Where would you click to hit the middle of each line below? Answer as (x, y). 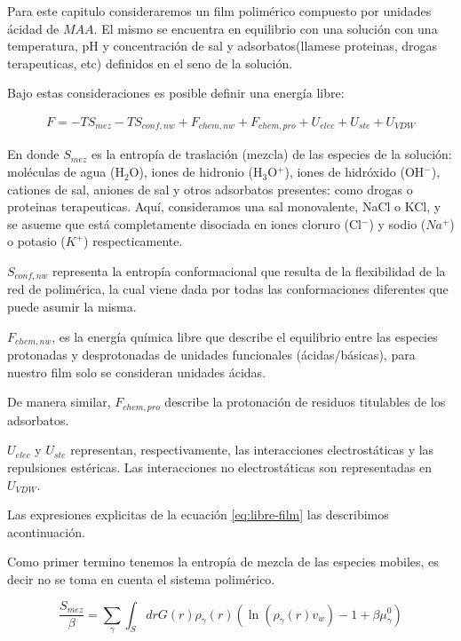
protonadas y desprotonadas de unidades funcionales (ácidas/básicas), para (211, 355)
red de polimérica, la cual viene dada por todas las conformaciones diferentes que (228, 289)
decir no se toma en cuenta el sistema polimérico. (141, 578)
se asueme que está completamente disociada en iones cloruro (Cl (184, 223)
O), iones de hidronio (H (196, 172)
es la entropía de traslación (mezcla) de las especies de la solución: (272, 154)
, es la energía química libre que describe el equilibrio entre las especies (245, 336)
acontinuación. (46, 531)
